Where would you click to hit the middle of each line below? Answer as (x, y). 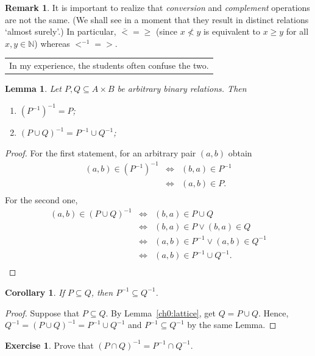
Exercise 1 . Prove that (49, 345)
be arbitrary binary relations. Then (182, 89)
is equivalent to (232, 31)
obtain (240, 152)
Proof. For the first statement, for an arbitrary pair (101, 152)
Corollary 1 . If (35, 292)
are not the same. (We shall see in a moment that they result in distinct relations (157, 19)
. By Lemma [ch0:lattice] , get (161, 312)
